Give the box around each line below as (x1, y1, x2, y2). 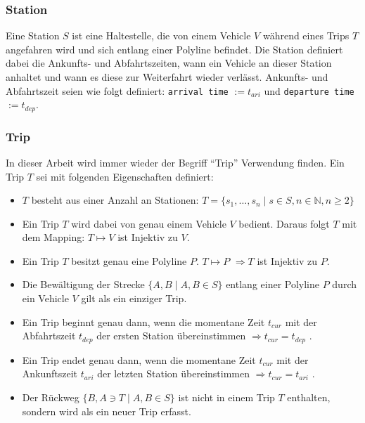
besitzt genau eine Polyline (71, 253, 187, 268)
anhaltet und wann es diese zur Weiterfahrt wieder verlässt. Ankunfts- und (6, 70, 328, 84)
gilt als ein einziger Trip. (81, 291, 187, 306)
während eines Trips (262, 28, 350, 43)
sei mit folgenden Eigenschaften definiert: (36, 169, 214, 183)
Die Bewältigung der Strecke (22, 277, 145, 292)
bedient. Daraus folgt (238, 216, 330, 230)
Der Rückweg (22, 389, 79, 404)
